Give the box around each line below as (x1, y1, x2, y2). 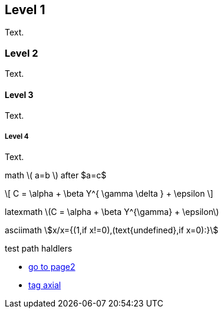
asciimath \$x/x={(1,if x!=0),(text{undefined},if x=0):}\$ (5, 225, 218, 236)
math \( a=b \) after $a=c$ (5, 170, 107, 181)
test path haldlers (5, 243, 73, 254)
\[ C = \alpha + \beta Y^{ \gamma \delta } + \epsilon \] (5, 188, 214, 199)
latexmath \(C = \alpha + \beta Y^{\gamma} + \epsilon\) (5, 207, 219, 217)
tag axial (28, 280, 61, 291)
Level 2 (5, 47, 38, 59)
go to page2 (28, 262, 76, 272)
